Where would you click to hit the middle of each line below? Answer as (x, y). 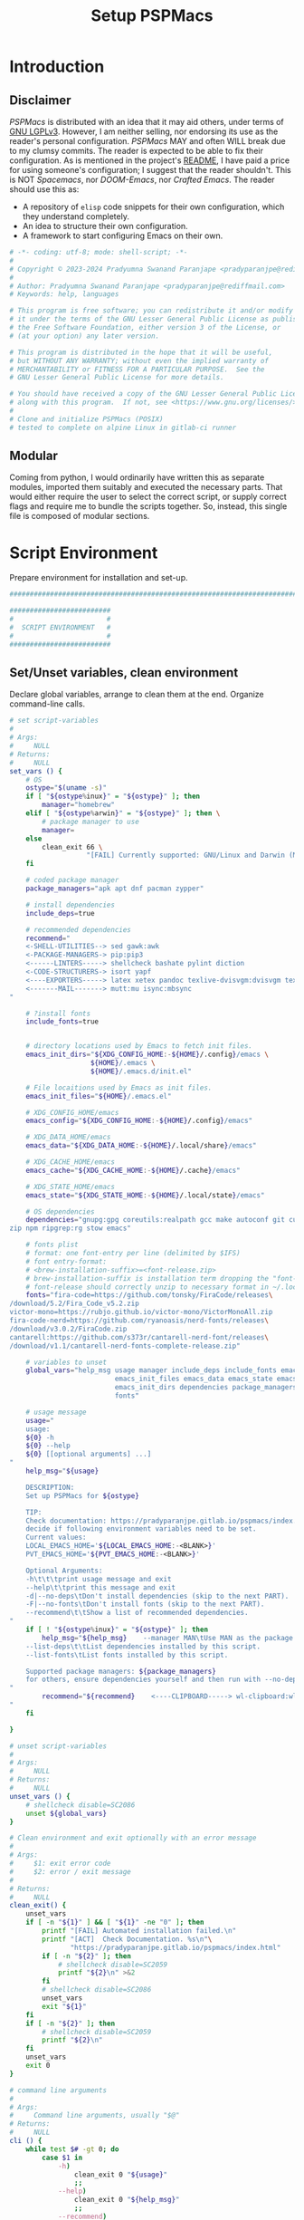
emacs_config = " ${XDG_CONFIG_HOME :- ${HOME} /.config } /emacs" (139, 1121)
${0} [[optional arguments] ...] (89, 1455)
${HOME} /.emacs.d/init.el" (141, 1071)
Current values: (57, 1538)
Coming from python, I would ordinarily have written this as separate (137, 477)
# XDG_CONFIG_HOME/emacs (72, 1112)
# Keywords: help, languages (64, 294)
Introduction (57, 67)
